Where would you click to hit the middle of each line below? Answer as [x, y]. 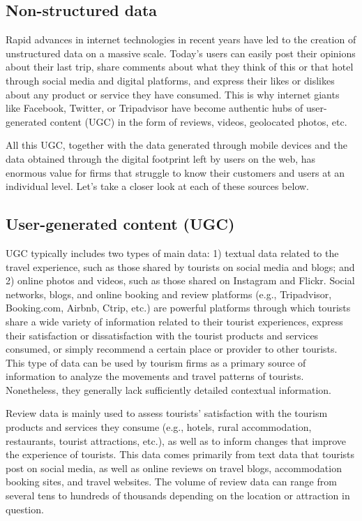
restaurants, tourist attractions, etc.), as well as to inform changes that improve [176, 440]
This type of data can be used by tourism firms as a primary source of [156, 362]
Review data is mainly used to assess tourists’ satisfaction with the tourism [167, 413]
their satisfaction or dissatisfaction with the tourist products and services [162, 335]
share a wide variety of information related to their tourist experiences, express [174, 321]
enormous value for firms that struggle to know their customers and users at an [175, 172]
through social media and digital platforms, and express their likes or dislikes [170, 80]
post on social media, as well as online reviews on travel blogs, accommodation [174, 468]
